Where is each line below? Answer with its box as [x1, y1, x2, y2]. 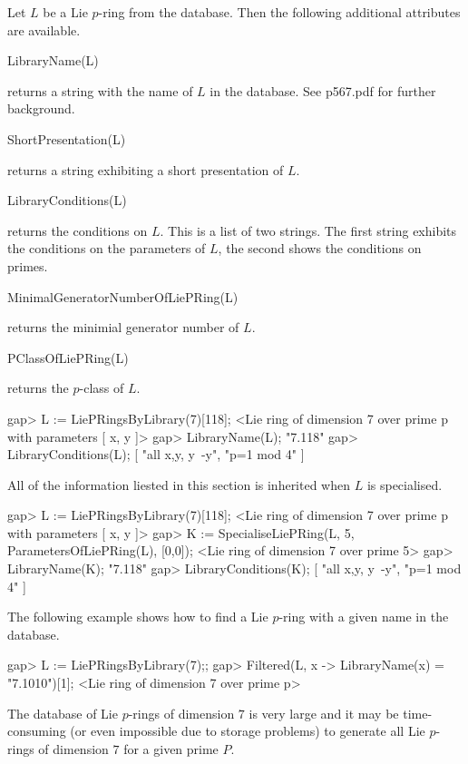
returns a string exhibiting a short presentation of [7, 160, 284, 179]
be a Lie [43, 3, 88, 21]
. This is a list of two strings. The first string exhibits [160, 220, 457, 240]
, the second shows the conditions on [218, 239, 422, 258]
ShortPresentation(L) [7, 129, 126, 148]
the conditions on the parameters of [7, 239, 206, 258]
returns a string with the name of [7, 81, 193, 100]
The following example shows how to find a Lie [7, 607, 268, 626]
